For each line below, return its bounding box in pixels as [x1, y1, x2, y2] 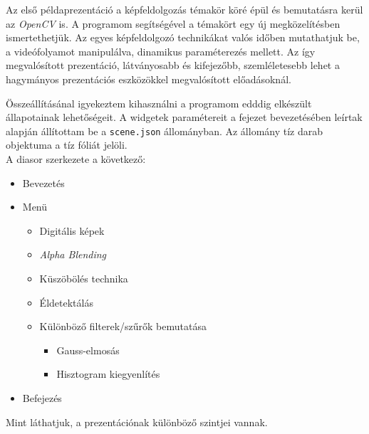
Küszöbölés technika [39, 270, 128, 285]
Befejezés [22, 390, 62, 405]
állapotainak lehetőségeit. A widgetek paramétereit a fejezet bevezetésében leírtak [6, 110, 363, 125]
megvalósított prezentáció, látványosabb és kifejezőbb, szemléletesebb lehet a [6, 58, 340, 73]
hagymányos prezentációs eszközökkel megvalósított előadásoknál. [6, 71, 291, 86]
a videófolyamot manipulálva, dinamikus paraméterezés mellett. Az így [6, 43, 316, 58]
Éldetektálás [39, 295, 93, 309]
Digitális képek [39, 223, 105, 238]
